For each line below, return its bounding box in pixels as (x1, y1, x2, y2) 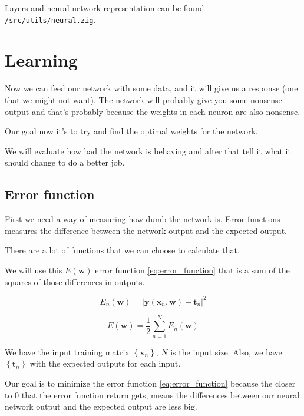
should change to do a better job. (5, 156, 125, 169)
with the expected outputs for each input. (29, 357, 181, 369)
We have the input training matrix (5, 345, 130, 358)
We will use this (5, 263, 62, 276)
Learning (5, 48, 78, 72)
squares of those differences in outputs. (5, 275, 145, 288)
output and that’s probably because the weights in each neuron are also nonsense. (5, 105, 300, 117)
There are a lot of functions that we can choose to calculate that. (5, 244, 240, 256)
